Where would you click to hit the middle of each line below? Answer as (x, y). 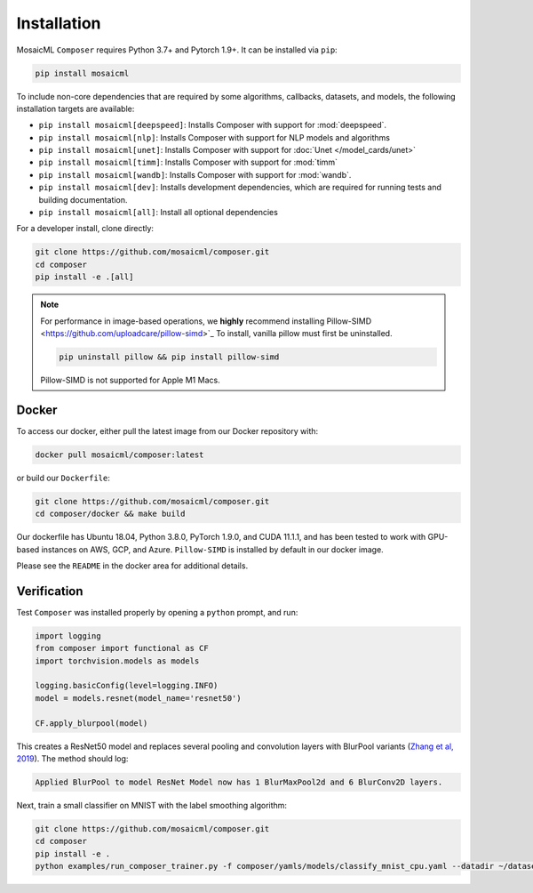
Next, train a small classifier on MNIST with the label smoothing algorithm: (152, 805)
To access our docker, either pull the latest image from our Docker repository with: (167, 430)
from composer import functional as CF (122, 648)
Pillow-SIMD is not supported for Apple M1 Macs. (131, 380)
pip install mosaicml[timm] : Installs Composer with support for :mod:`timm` (188, 162)
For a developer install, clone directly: (85, 229)
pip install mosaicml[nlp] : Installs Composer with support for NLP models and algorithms (215, 137)
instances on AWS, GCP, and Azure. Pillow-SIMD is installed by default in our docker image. (212, 549)
